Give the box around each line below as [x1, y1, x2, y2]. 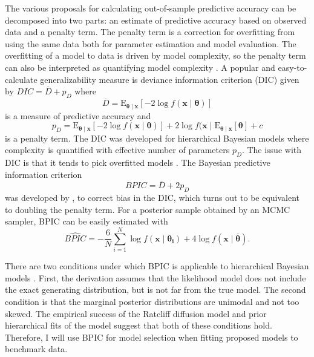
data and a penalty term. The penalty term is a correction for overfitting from [5, 25, 295, 38]
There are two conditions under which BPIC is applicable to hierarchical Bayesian [5, 260, 309, 272]
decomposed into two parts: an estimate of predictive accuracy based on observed [5, 13, 307, 26]
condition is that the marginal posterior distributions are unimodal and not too [5, 295, 299, 307]
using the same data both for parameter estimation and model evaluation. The [5, 37, 296, 50]
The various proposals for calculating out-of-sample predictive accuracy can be [5, 2, 296, 14]
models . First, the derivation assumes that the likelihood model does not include [5, 271, 306, 284]
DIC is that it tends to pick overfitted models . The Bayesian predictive [5, 156, 270, 169]
